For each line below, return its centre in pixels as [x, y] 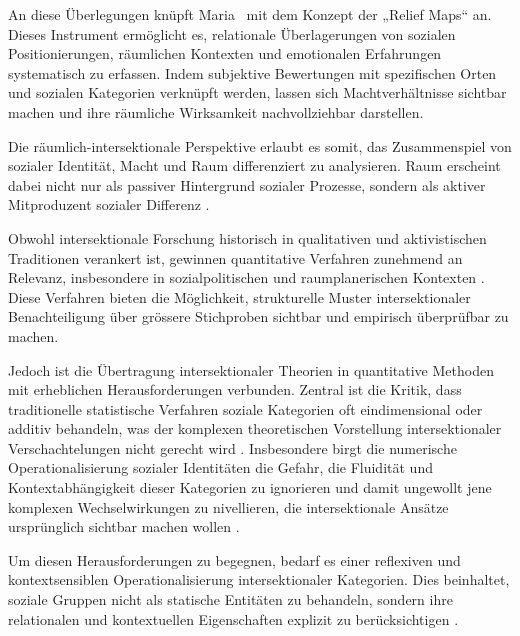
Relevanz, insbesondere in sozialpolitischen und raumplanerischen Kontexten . [246, 277]
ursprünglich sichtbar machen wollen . [124, 526]
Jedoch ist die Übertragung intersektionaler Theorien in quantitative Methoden [251, 369]
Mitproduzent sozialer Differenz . [109, 204]
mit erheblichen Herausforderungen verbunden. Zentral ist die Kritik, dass [235, 389]
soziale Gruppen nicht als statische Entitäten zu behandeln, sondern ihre [230, 599]
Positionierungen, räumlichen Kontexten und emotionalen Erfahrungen [225, 53]
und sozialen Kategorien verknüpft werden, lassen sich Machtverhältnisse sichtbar [257, 92]
